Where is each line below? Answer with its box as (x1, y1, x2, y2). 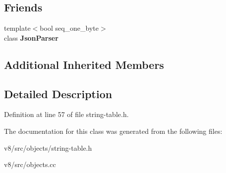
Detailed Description (4, 86, 113, 101)
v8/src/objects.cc (4, 159, 56, 170)
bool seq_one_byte (40, 23, 99, 33)
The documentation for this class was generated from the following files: (4, 125, 223, 136)
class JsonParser (4, 32, 58, 43)
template (4, 23, 31, 33)
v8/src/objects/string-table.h (4, 142, 92, 153)
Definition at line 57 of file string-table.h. (4, 109, 129, 119)
